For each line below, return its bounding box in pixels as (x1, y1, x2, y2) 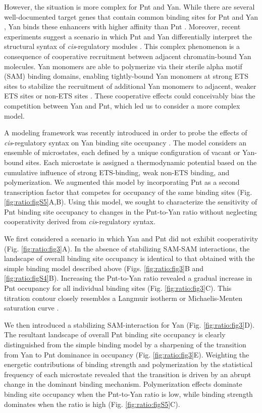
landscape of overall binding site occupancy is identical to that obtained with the (4, 253, 255, 264)
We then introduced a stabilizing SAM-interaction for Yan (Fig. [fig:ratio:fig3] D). (4, 319, 255, 330)
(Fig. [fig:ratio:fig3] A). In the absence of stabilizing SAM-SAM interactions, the (4, 243, 250, 253)
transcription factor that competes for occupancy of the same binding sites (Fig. (4, 186, 252, 197)
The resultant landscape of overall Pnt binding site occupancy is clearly (4, 329, 226, 340)
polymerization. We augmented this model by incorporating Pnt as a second (4, 177, 240, 187)
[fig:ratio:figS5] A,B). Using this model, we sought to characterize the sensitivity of (4, 196, 257, 207)
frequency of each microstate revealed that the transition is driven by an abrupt (4, 369, 251, 379)
